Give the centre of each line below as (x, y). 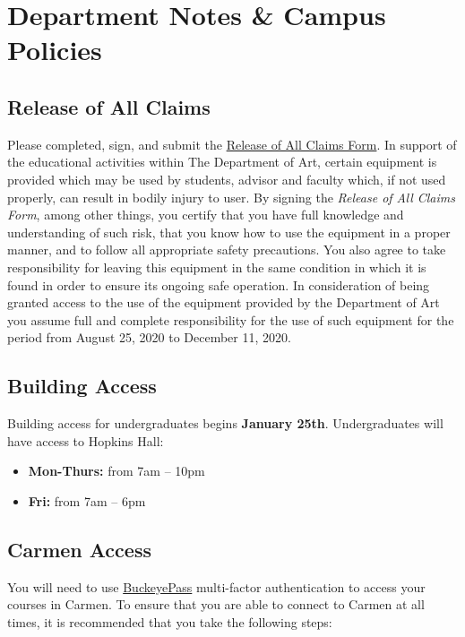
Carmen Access (79, 549)
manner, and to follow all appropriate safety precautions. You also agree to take (227, 250)
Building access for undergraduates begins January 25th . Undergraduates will (225, 423)
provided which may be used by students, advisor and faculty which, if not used (227, 179)
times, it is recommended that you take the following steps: (170, 621)
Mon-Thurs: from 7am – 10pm (116, 471)
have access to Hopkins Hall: (86, 440)
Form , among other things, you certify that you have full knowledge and (206, 215)
